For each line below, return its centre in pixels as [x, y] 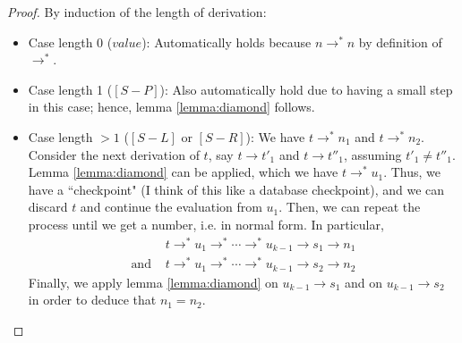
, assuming [372, 154]
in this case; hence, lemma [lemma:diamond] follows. [171, 107]
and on [364, 282]
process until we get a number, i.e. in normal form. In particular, [206, 224]
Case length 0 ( [70, 42]
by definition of [400, 42]
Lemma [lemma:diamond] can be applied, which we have [183, 172]
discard [48, 207]
